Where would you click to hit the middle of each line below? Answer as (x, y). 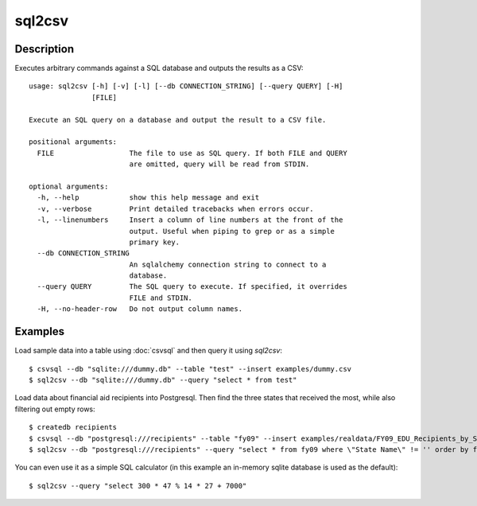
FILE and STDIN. (161, 298)
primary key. (155, 242)
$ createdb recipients (73, 427)
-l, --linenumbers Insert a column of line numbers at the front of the (190, 220)
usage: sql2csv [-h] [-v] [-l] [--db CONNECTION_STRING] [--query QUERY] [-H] (186, 86)
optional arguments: (69, 186)
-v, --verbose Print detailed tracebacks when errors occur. (175, 208)
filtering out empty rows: (55, 409)
